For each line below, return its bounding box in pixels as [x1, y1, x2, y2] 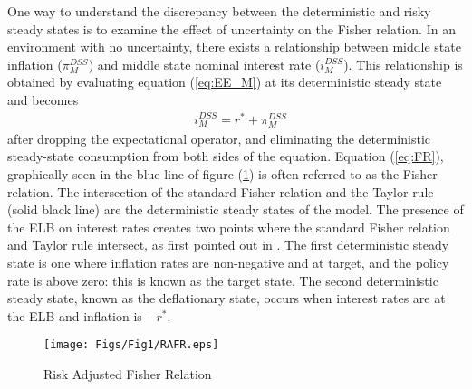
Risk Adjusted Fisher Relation [43, 365, 212, 384]
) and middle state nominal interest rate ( [88, 54, 321, 73]
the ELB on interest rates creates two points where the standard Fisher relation [7, 217, 450, 236]
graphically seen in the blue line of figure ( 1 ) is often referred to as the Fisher [7, 165, 438, 184]
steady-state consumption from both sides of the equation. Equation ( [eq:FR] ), [7, 147, 444, 166]
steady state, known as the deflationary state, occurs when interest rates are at [7, 289, 446, 308]
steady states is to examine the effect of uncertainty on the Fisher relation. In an [7, 19, 456, 38]
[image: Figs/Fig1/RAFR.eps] [43, 338, 219, 352]
